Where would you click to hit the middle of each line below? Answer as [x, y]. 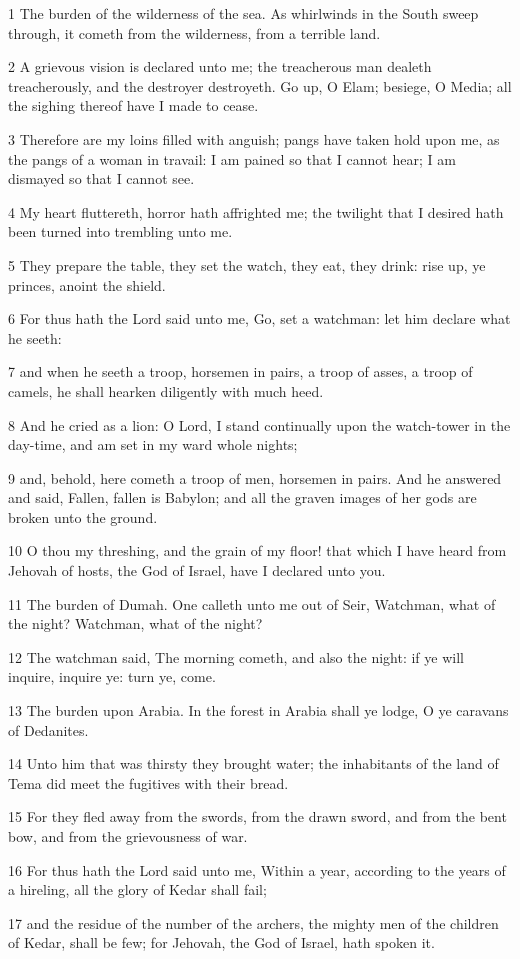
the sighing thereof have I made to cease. [133, 105]
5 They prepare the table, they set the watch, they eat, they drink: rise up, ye [247, 264]
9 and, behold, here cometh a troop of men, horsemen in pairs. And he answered [255, 477]
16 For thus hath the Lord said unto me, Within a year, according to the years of [257, 869]
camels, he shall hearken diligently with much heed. [166, 390]
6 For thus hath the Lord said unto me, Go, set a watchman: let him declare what [259, 318]
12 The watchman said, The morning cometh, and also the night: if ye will [236, 656]
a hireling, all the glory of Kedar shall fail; [137, 889]
